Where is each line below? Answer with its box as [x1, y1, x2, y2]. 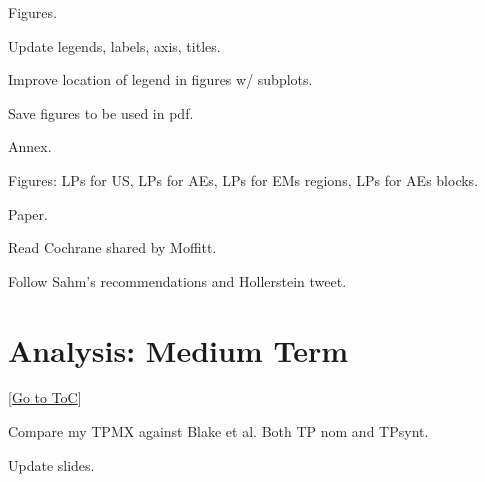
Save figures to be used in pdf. [8, 102, 194, 123]
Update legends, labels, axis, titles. [8, 35, 221, 56]
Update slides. [8, 454, 95, 475]
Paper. [8, 203, 48, 224]
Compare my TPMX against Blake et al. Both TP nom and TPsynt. [8, 421, 429, 442]
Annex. [8, 136, 52, 157]
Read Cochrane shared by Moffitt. [8, 237, 217, 258]
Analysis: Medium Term [8, 329, 348, 370]
